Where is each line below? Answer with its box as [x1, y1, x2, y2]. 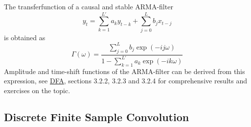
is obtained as [4, 32, 46, 42]
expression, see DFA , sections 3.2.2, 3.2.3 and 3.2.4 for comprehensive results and [4, 76, 247, 86]
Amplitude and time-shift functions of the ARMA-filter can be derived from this [4, 66, 245, 76]
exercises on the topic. [4, 85, 70, 95]
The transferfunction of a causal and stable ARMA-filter [4, 1, 173, 11]
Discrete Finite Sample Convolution [4, 109, 189, 124]
